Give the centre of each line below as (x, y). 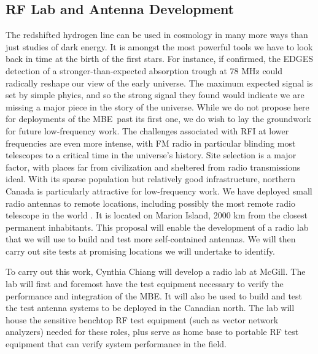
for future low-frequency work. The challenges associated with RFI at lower (147, 130)
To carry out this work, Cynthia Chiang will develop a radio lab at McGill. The (156, 271)
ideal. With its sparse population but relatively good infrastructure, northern (151, 179)
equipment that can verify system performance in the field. (116, 344)
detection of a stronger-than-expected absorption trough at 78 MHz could (144, 70)
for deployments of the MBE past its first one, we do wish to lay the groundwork (158, 119)
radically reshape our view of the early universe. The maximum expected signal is (159, 83)
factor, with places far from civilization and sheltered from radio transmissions (153, 167)
